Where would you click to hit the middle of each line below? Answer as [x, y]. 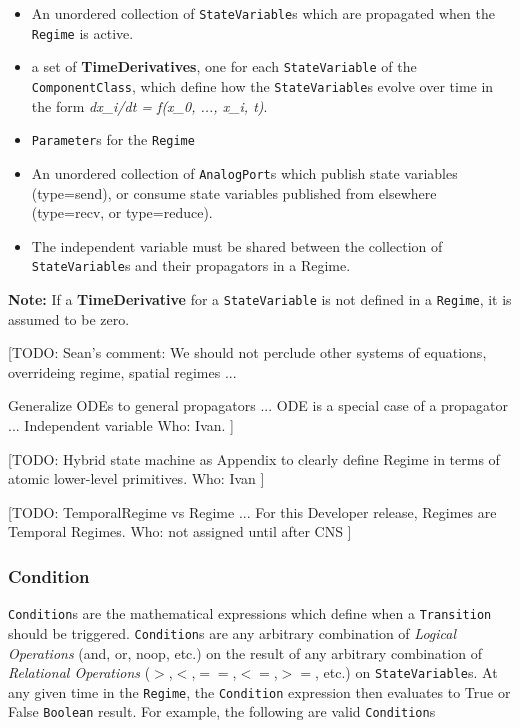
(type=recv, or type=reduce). [122, 212]
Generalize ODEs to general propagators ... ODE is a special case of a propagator [258, 405]
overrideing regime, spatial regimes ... [122, 371]
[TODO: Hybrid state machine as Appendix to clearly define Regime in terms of [254, 458]
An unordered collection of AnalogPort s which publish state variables [244, 172]
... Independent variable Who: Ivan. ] [121, 425]
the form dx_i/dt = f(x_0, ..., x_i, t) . [149, 105]
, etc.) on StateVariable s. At [406, 672]
